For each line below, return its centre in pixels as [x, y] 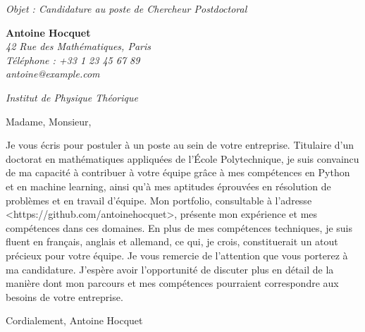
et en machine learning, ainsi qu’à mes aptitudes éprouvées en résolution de [168, 186]
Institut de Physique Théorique [72, 97]
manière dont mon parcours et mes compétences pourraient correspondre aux [172, 283]
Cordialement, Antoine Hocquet [74, 320]
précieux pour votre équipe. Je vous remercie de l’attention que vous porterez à [177, 255]
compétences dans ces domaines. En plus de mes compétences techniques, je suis [179, 227]
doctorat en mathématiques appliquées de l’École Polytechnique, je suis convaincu [182, 158]
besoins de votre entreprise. [64, 296]
